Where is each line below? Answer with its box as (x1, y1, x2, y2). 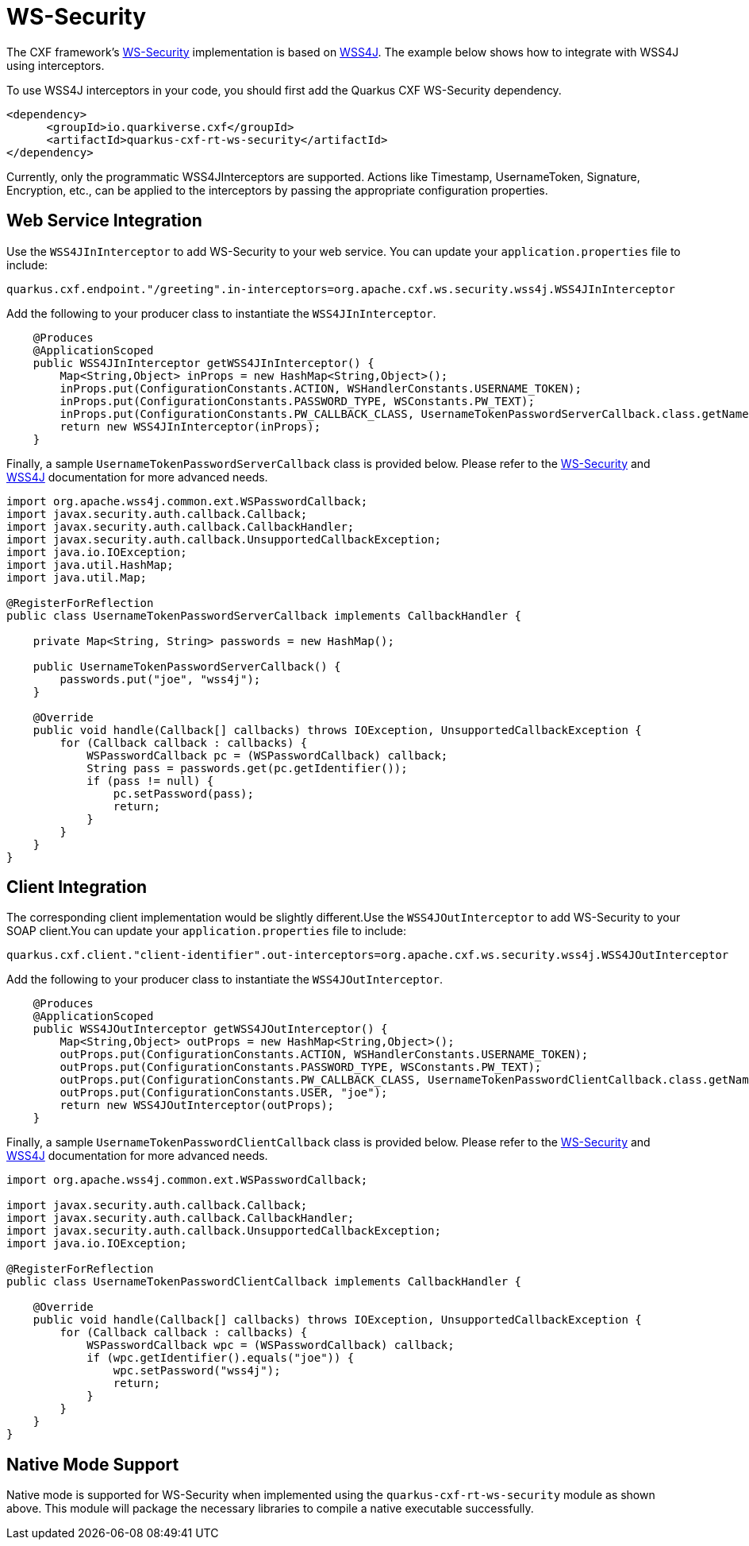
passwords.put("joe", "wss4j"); (60, 672, 261, 686)
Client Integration (6, 877, 148, 898)
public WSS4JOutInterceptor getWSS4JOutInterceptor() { (33, 1022, 388, 1036)
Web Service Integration (6, 211, 202, 231)
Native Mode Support (6, 1454, 179, 1474)
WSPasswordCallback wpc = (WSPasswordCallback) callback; (86, 1339, 455, 1352)
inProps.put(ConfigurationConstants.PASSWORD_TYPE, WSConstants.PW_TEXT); (60, 394, 535, 408)
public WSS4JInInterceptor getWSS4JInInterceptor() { (33, 356, 374, 369)
